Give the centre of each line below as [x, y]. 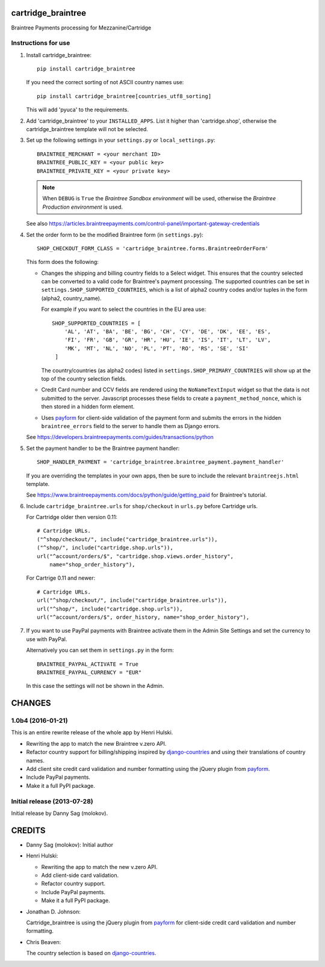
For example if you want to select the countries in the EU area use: [124, 309]
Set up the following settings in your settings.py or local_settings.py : [121, 140]
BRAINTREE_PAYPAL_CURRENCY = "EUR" [89, 672]
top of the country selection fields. [84, 378]
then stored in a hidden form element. [88, 407]
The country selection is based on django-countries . [91, 953]
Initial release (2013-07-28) [52, 801]
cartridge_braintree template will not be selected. [87, 129]
